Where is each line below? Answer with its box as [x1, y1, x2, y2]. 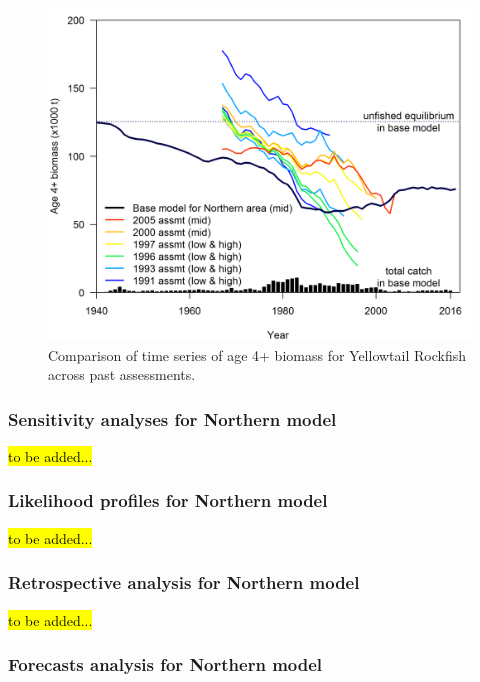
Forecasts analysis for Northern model [8, 652, 323, 677]
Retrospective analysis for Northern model [8, 570, 360, 595]
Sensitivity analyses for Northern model [8, 406, 337, 431]
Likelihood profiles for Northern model [8, 488, 328, 513]
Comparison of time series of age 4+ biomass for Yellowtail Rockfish [48, 344, 467, 365]
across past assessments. [48, 364, 196, 385]
